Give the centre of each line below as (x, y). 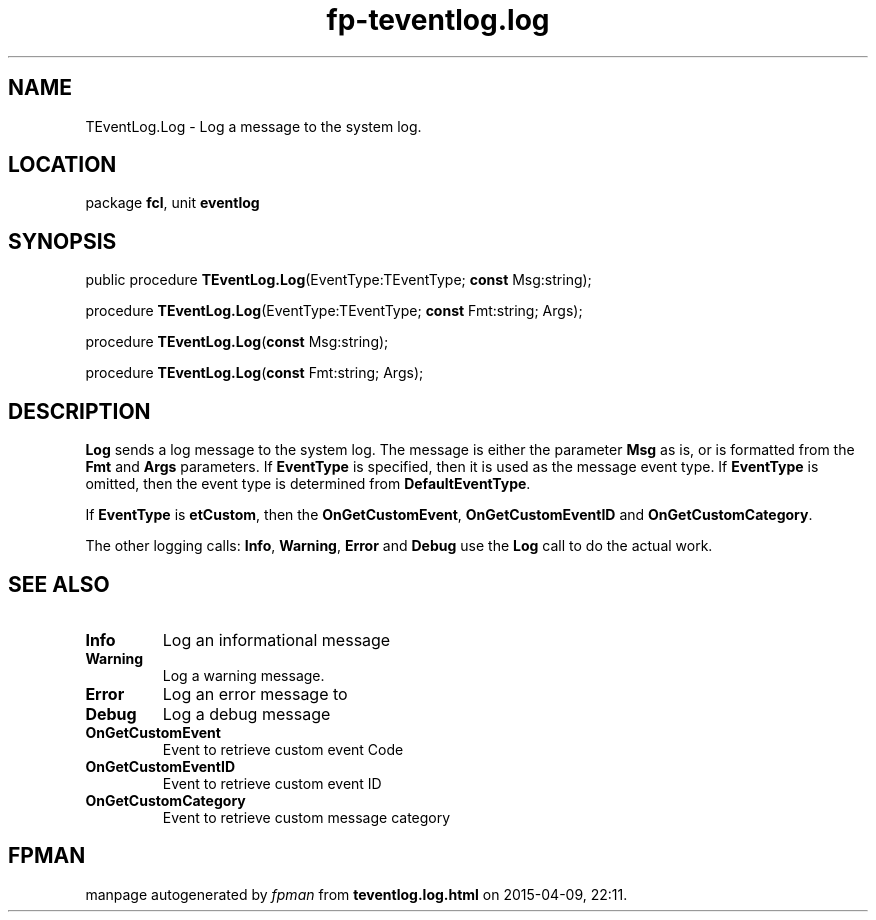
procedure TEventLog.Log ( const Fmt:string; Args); (254, 373)
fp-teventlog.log (438, 20)
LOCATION (62, 165)
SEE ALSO (59, 584)
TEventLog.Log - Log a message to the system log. (253, 126)
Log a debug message (246, 713)
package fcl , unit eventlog (172, 203)
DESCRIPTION (79, 411)
